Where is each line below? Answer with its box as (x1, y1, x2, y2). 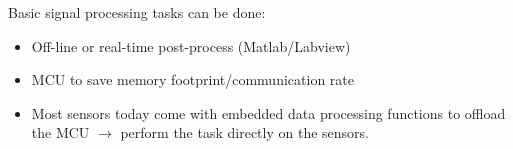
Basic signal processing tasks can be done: (8, 2, 266, 22)
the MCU (31, 122, 90, 143)
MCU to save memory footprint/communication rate (31, 69, 354, 90)
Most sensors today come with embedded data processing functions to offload (31, 102, 506, 123)
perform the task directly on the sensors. (120, 122, 369, 143)
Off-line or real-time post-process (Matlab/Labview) (31, 35, 351, 56)
